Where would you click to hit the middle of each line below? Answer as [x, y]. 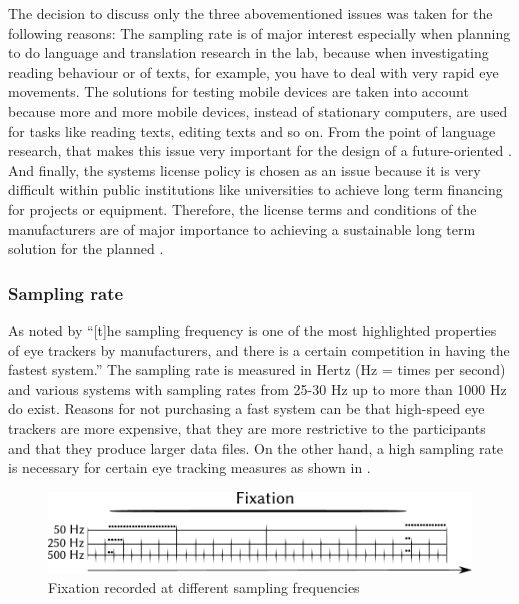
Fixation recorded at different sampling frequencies [204, 587]
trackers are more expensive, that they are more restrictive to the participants [247, 427]
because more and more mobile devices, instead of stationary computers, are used [258, 110]
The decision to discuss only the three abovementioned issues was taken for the [250, 13]
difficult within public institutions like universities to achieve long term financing [255, 189]
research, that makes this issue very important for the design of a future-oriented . [260, 150]
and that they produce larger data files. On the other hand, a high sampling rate [256, 447]
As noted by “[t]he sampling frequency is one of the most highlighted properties [252, 329]
